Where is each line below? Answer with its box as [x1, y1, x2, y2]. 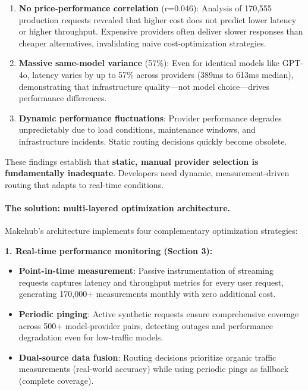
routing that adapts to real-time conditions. [5, 178, 164, 190]
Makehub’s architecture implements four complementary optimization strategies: [5, 224, 298, 237]
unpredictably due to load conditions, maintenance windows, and [18, 123, 256, 136]
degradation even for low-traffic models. [18, 331, 164, 343]
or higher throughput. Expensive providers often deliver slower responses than [18, 25, 303, 37]
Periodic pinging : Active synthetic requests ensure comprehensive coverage [18, 308, 299, 320]
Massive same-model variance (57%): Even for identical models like [18, 57, 280, 69]
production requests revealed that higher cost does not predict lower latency [18, 13, 297, 26]
